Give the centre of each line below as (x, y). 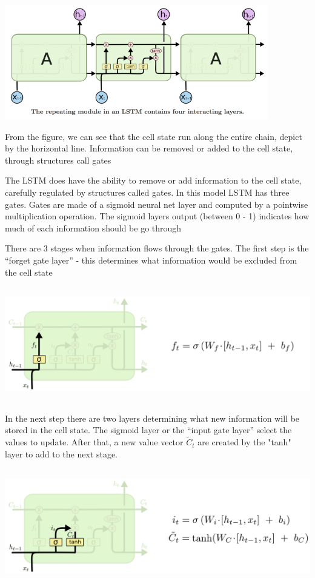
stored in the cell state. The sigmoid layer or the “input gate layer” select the (148, 430)
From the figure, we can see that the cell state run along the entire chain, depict (154, 136)
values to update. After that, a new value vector (94, 442)
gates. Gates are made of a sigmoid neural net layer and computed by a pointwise (157, 204)
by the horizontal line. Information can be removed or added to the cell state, (149, 148)
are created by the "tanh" (244, 442)
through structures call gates (58, 160)
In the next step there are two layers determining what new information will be (152, 418)
